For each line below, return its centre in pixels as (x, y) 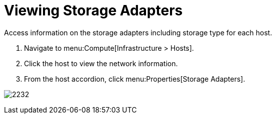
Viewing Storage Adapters (93, 10)
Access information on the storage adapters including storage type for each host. (138, 32)
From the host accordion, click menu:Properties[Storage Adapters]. (135, 79)
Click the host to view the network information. (101, 63)
